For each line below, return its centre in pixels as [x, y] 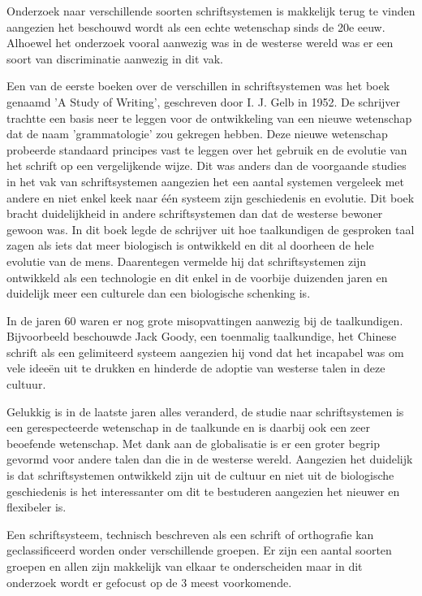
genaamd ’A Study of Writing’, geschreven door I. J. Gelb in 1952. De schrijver [204, 101]
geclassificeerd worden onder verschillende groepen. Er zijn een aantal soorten [199, 550]
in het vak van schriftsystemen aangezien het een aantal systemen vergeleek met [205, 181]
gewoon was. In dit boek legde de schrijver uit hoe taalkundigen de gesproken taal [211, 229]
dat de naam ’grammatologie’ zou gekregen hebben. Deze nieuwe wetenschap [197, 134]
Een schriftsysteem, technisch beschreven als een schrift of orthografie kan [190, 534]
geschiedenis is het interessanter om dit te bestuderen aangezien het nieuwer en [203, 491]
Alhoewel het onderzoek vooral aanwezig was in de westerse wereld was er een [200, 43]
